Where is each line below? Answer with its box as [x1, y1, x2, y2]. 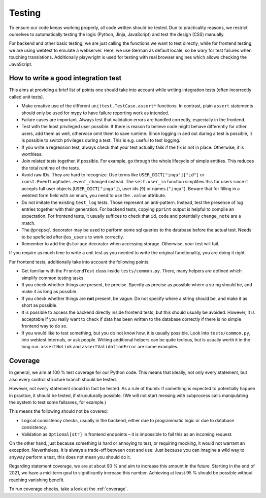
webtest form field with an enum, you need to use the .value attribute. [21, 193, 166, 199]
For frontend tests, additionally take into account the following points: [9, 259, 150, 265]
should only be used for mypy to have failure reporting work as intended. [21, 110, 169, 116]
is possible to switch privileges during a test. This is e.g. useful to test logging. [21, 137, 181, 143]
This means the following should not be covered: [9, 408, 108, 414]
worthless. [21, 151, 43, 157]
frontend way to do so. [21, 323, 67, 329]
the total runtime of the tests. [21, 165, 81, 171]
